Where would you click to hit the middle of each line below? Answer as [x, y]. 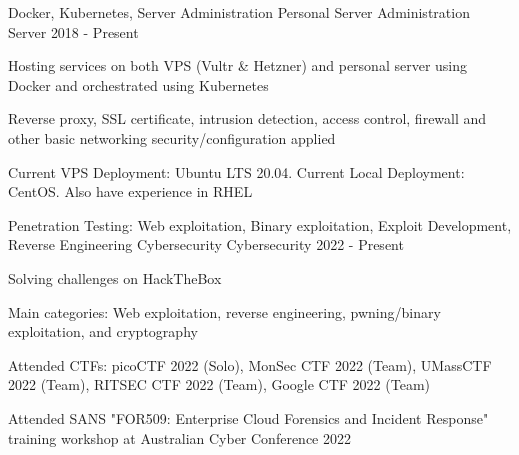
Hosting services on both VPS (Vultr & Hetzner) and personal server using [238, 65]
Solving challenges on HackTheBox [115, 277]
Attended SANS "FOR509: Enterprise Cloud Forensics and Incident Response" [248, 417]
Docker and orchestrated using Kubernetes [138, 84]
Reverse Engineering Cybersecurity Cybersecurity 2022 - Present [206, 244]
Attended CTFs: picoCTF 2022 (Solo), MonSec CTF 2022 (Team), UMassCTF [250, 364]
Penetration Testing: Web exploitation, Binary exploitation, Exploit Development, [260, 224]
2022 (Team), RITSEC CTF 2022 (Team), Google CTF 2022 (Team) [219, 384]
